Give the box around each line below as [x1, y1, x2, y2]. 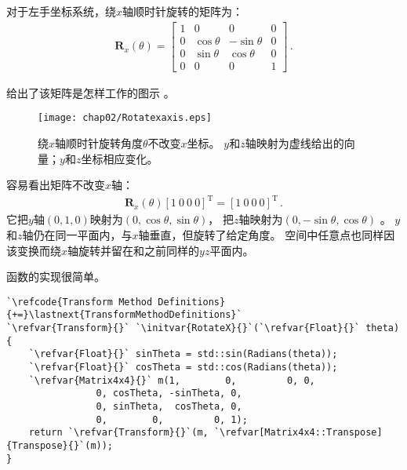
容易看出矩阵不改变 [6, 177, 105, 193]
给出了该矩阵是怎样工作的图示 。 [6, 84, 175, 100]
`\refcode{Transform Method [6, 296, 153, 308]
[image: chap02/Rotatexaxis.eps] [38, 112, 212, 124]
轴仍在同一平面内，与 [22, 226, 133, 242]
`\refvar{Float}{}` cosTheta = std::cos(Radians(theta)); [28, 361, 338, 373]
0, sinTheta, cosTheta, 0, [96, 400, 242, 412]
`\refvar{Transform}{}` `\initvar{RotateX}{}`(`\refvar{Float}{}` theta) [6, 322, 400, 333]
